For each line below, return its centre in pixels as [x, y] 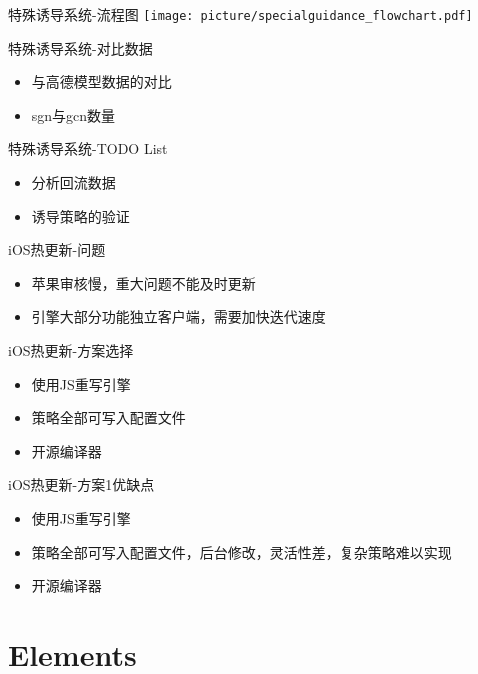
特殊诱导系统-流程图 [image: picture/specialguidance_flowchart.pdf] [240, 14]
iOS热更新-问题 [57, 249]
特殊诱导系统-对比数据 [80, 47]
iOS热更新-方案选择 [71, 350]
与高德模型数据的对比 [101, 81]
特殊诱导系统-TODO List [88, 148]
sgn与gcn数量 [73, 114]
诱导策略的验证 [80, 215]
